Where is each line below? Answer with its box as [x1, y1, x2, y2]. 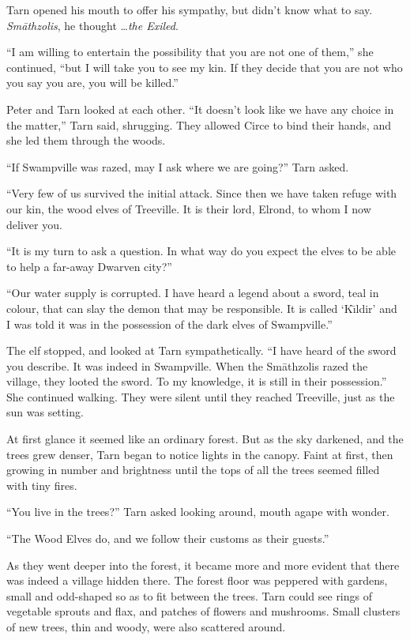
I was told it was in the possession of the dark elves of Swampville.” [6, 315, 333, 332]
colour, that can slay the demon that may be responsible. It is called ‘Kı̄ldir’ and [6, 299, 397, 316]
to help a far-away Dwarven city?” [6, 258, 172, 274]
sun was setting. [6, 404, 84, 420]
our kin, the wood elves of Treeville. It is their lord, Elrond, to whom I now [6, 200, 371, 216]
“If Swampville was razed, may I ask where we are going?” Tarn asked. [6, 158, 349, 175]
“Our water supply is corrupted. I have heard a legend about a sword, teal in [6, 284, 379, 301]
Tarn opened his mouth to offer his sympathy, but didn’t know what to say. [6, 2, 373, 17]
